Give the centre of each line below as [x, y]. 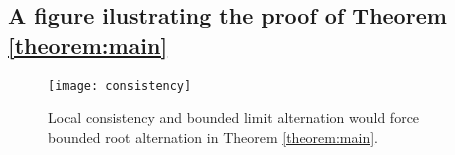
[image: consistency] [120, 85]
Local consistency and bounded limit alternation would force [234, 117]
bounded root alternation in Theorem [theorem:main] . [213, 136]
